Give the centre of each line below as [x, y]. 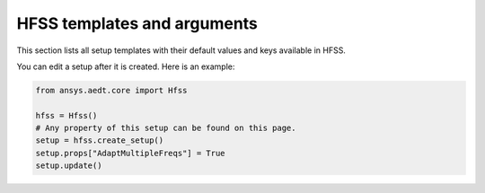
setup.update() [69, 166]
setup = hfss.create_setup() [100, 140]
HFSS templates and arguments [137, 23]
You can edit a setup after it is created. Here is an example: [126, 66]
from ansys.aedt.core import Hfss [111, 90]
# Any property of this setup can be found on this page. [166, 128]
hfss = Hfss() [66, 115]
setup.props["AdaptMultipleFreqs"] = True [130, 153]
